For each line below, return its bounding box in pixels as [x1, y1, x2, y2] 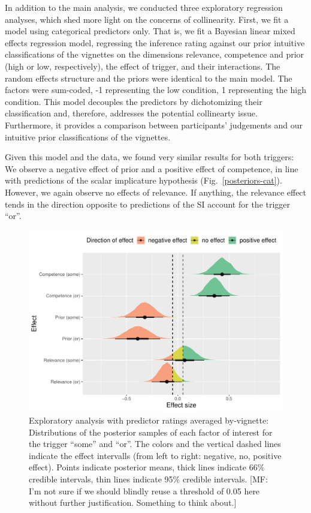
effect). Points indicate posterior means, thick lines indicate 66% [29, 461, 265, 473]
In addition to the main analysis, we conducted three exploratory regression [5, 1, 283, 13]
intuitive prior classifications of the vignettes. [5, 130, 171, 143]
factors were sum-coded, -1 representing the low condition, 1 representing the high [5, 83, 306, 96]
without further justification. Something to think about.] [29, 496, 237, 509]
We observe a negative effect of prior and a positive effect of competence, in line [5, 162, 298, 175]
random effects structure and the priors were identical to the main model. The [5, 71, 292, 84]
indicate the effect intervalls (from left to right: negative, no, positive [29, 449, 282, 461]
